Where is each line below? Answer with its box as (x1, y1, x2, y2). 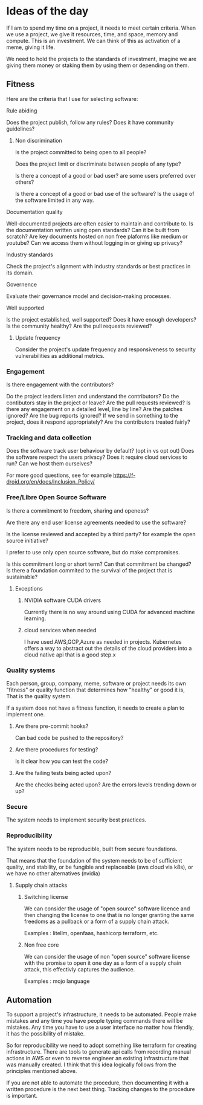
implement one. (6, 710, 45, 718)
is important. (6, 1092, 38, 1100)
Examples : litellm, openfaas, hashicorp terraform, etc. (24, 929, 159, 936)
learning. (24, 615, 47, 622)
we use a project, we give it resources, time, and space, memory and (6, 30, 178, 37)
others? (14, 178, 34, 186)
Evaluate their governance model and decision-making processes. (6, 292, 172, 300)
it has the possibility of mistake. (6, 1030, 85, 1037)
